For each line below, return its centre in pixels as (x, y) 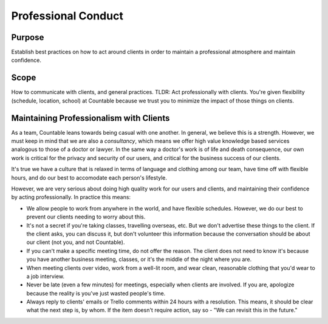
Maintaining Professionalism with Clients (91, 118)
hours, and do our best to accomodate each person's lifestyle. (89, 177)
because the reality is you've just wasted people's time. (96, 293)
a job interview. (46, 276)
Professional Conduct (67, 16)
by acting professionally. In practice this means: (71, 197)
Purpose (28, 37)
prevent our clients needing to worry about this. (86, 217)
